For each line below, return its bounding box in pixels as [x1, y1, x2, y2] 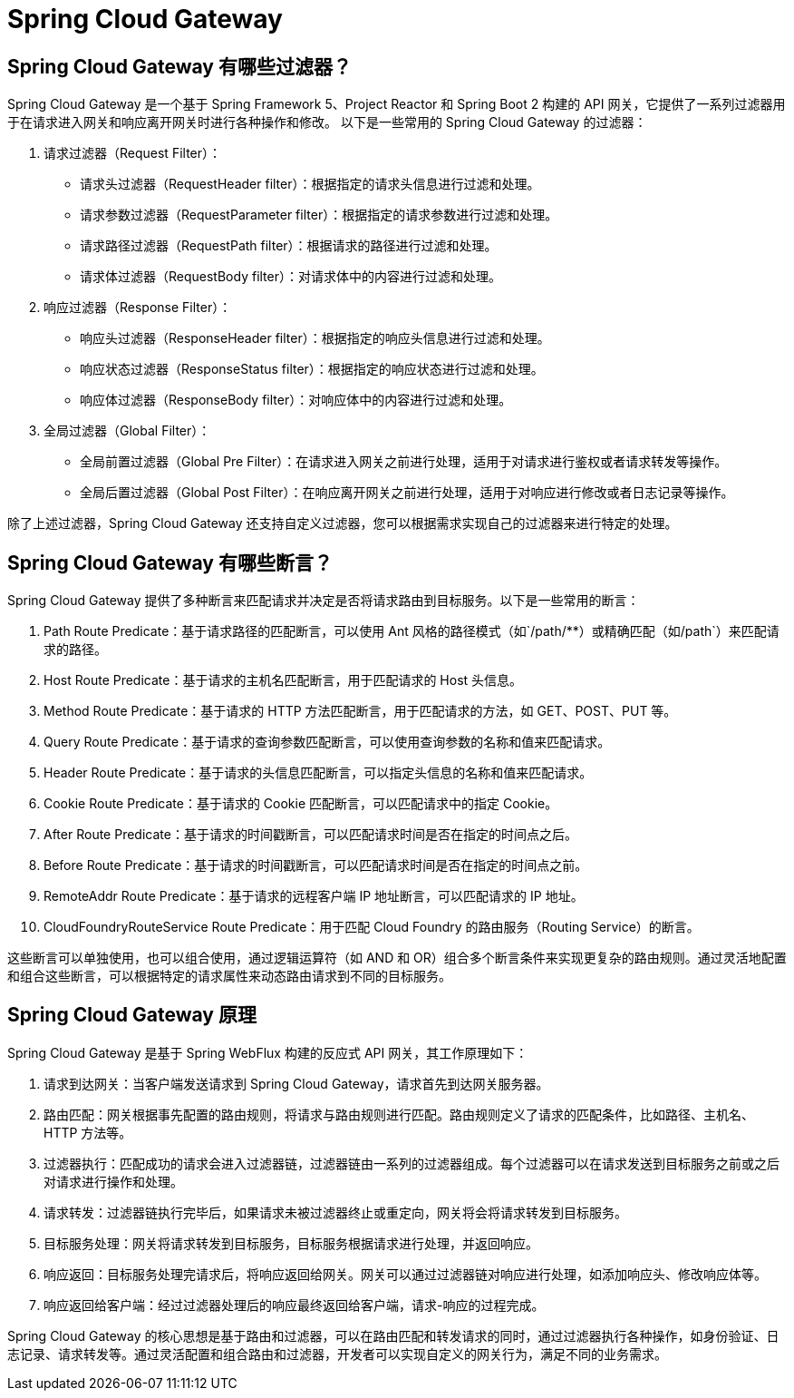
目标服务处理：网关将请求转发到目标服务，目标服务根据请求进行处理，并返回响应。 [44, 1235, 538, 1251]
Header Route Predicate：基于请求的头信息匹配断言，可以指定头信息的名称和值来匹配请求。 [44, 765, 593, 781]
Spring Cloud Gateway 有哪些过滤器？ [7, 54, 352, 78]
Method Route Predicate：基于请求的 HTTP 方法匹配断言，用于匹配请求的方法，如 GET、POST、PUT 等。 [44, 703, 677, 719]
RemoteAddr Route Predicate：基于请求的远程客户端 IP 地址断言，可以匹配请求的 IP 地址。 [44, 888, 584, 904]
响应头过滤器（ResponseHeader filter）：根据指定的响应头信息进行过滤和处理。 [80, 330, 550, 347]
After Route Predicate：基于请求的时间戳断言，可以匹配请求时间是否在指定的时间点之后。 [44, 826, 577, 843]
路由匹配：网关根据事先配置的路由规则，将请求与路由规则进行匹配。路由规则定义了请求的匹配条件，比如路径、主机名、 [44, 1106, 754, 1122]
